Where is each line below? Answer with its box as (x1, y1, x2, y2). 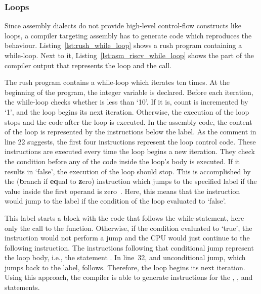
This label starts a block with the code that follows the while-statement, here (5, 212, 244, 223)
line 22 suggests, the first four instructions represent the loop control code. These (5, 136, 256, 146)
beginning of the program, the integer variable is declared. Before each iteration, (5, 86, 253, 97)
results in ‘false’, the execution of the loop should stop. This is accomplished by (5, 166, 251, 176)
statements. (5, 282, 40, 292)
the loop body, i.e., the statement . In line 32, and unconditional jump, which (5, 252, 246, 263)
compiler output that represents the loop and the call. (5, 60, 172, 70)
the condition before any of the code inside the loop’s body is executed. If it (5, 156, 240, 166)
